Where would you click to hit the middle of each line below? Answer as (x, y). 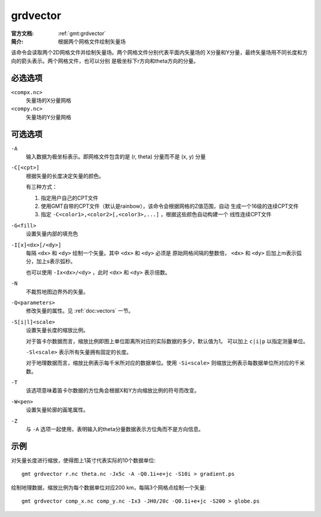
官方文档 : (22, 33)
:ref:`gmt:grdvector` (82, 33)
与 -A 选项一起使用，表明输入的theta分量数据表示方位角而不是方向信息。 (115, 429)
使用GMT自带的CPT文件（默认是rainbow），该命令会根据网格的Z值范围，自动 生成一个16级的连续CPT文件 (170, 206)
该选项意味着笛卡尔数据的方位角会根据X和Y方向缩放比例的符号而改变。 (113, 391)
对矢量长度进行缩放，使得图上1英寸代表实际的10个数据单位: (83, 460)
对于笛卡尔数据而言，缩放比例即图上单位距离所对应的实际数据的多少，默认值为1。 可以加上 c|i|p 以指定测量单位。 (167, 341)
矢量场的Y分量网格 (48, 117)
